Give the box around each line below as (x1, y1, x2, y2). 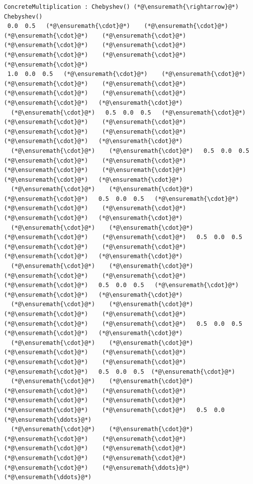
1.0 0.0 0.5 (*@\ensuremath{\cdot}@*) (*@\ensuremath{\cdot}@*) (7, 71, 246, 78)
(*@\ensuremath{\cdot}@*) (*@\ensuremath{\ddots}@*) (4, 464, 190, 471)
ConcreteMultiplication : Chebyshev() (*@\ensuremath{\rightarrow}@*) (4, 3, 239, 10)
